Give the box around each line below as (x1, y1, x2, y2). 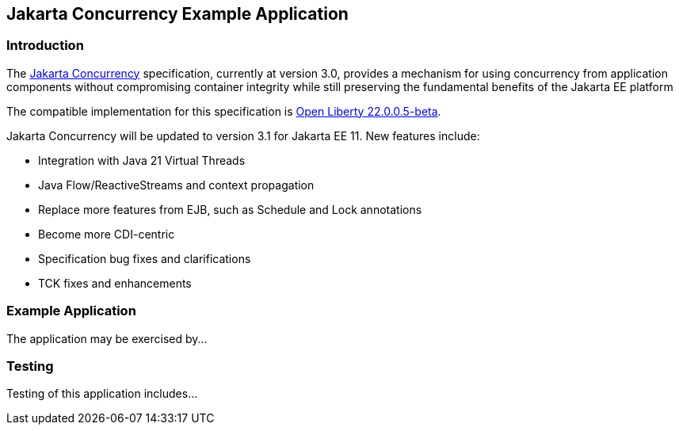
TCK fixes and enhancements (38, 276, 192, 290)
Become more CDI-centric (38, 227, 175, 241)
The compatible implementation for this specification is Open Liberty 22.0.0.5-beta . (6, 104, 441, 118)
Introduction (6, 37, 84, 54)
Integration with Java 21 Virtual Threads (38, 153, 246, 167)
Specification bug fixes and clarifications (38, 251, 251, 265)
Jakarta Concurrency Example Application (6, 4, 349, 24)
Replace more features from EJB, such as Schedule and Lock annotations (38, 202, 422, 216)
